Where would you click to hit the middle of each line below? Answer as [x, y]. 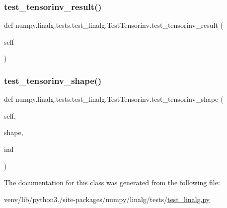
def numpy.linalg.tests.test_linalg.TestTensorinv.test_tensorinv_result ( [113, 25]
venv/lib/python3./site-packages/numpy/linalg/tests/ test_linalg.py [107, 199]
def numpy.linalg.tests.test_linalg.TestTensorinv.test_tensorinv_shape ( [114, 99]
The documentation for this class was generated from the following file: [112, 182]
